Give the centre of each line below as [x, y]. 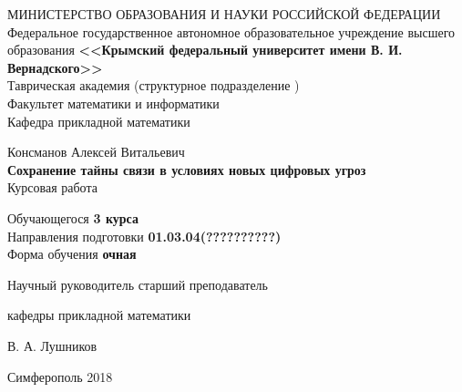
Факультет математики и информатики [113, 103]
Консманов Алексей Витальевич [96, 152]
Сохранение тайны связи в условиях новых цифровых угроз [187, 169]
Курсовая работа [52, 187]
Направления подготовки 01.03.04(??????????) [144, 236]
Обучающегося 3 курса [73, 217]
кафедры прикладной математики [99, 315]
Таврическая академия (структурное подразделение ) [154, 85]
